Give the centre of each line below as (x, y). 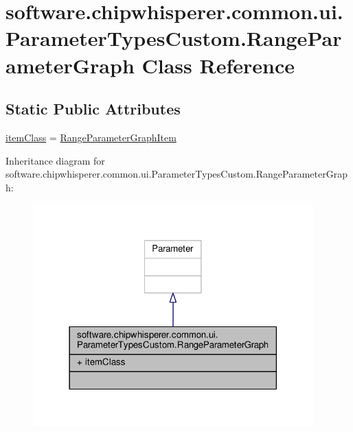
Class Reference (218, 65)
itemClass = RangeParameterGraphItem (91, 137)
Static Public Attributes (93, 109)
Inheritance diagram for (55, 160)
